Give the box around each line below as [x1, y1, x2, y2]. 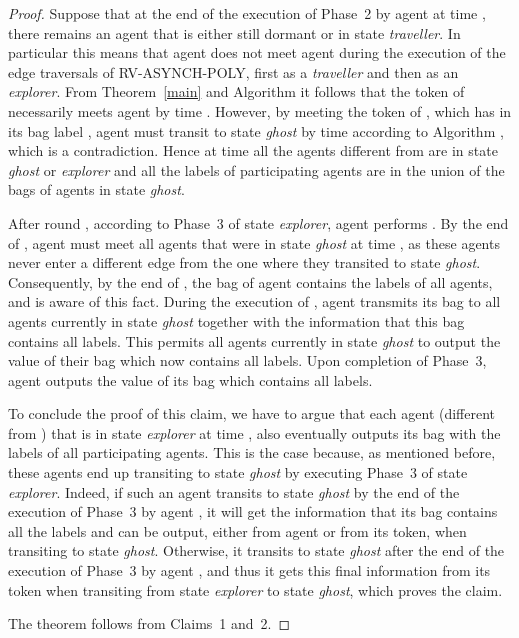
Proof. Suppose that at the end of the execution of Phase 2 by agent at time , [8, 3, 486, 23]
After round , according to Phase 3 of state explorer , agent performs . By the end [8, 212, 509, 233]
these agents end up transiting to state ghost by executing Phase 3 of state [8, 462, 468, 483]
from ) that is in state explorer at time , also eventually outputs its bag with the [8, 422, 501, 443]
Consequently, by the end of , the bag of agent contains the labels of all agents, [8, 271, 493, 292]
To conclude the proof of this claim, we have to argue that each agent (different [8, 403, 496, 424]
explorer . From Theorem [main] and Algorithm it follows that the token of [8, 81, 465, 102]
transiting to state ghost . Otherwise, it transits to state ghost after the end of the [8, 540, 505, 561]
